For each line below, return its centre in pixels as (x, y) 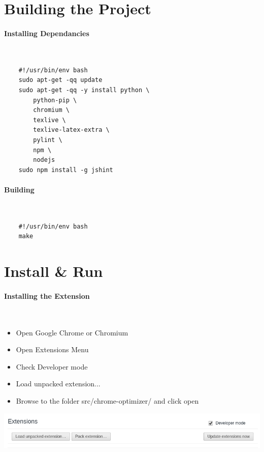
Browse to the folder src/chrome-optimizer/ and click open (107, 401)
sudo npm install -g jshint (66, 170)
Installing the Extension (47, 295)
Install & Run (54, 271)
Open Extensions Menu (52, 349)
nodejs (44, 160)
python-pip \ (55, 100)
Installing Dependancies (47, 33)
